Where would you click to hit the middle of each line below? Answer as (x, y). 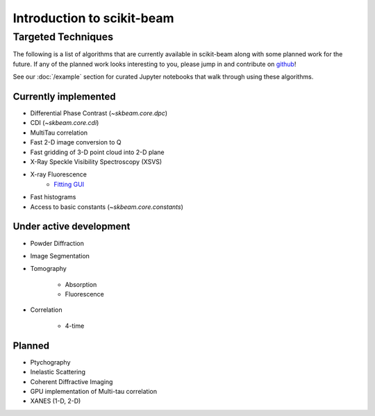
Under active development (72, 227)
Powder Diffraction (57, 243)
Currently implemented (64, 96)
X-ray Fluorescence (58, 174)
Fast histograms (53, 197)
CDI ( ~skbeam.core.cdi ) (65, 123)
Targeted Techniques (63, 37)
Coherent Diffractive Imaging (72, 381)
